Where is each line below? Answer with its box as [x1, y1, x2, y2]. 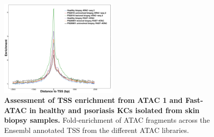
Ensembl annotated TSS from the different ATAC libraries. [4, 124, 189, 135]
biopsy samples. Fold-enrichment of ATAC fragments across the [4, 115, 210, 125]
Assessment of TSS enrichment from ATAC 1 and [4, 95, 183, 105]
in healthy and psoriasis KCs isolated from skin [29, 104, 200, 115]
